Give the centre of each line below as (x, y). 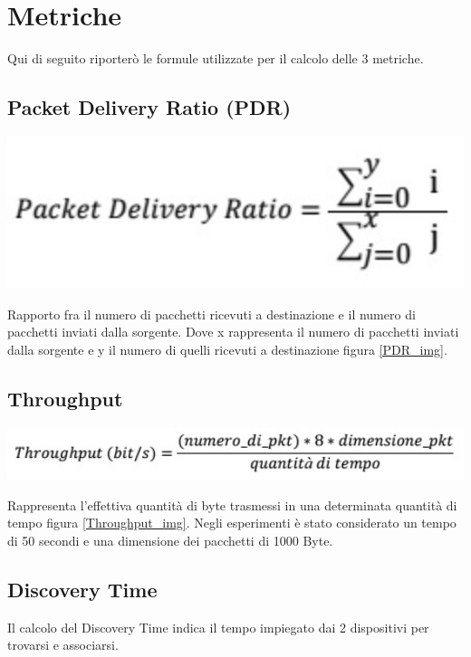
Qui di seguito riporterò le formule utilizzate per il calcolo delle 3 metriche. (216, 58)
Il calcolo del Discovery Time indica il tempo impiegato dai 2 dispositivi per (218, 627)
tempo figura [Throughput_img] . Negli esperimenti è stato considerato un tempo (232, 523)
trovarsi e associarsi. (63, 645)
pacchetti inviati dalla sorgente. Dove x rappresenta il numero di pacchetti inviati (233, 332)
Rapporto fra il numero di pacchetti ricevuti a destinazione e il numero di (211, 314)
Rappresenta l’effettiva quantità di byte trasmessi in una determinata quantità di (232, 505)
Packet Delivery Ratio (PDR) (149, 107)
